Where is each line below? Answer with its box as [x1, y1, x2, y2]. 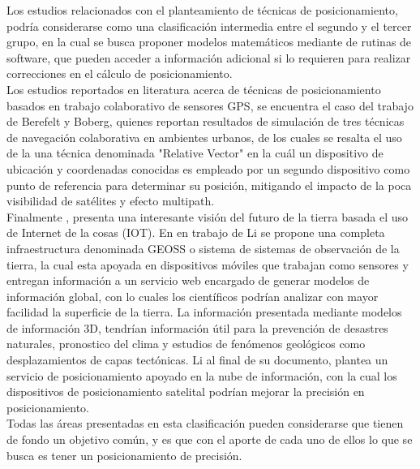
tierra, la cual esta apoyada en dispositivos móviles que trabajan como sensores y [6, 256, 409, 273]
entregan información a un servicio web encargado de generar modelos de [6, 272, 370, 289]
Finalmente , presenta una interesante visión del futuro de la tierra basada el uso [6, 208, 409, 225]
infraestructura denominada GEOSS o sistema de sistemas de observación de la [6, 239, 400, 256]
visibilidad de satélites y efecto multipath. [6, 192, 215, 209]
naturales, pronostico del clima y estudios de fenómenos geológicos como [6, 335, 366, 352]
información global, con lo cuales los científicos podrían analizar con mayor [6, 287, 379, 304]
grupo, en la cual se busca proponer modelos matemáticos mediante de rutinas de [6, 33, 412, 50]
